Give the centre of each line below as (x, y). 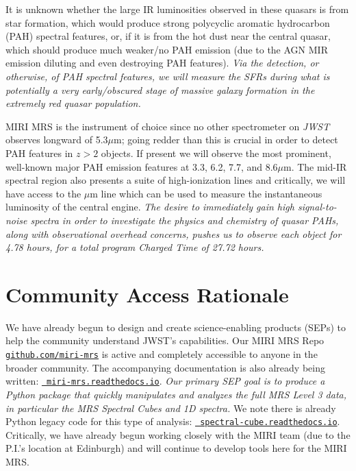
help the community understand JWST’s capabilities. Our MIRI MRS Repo (165, 340)
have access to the (43, 193)
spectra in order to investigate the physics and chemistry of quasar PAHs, (185, 220)
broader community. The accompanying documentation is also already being (165, 367)
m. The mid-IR (315, 166)
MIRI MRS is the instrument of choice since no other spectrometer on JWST (168, 126)
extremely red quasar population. (73, 103)
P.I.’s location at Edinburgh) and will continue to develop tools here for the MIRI (176, 448)
